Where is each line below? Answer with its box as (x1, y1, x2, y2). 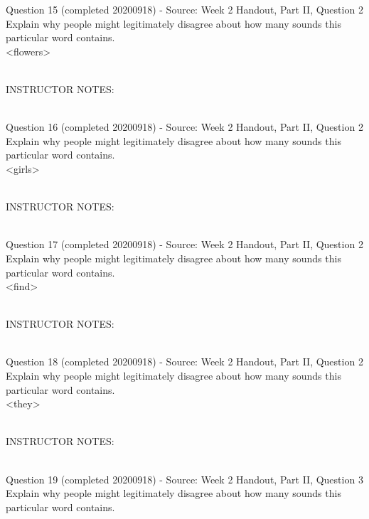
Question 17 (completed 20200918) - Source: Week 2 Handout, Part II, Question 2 (6, 237, 363, 252)
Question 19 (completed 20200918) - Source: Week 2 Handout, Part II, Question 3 (6, 471, 363, 486)
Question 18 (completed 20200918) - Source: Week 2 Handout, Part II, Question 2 (6, 354, 363, 369)
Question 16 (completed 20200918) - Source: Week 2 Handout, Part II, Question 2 (6, 119, 363, 134)
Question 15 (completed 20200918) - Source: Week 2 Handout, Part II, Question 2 (6, 2, 363, 16)
